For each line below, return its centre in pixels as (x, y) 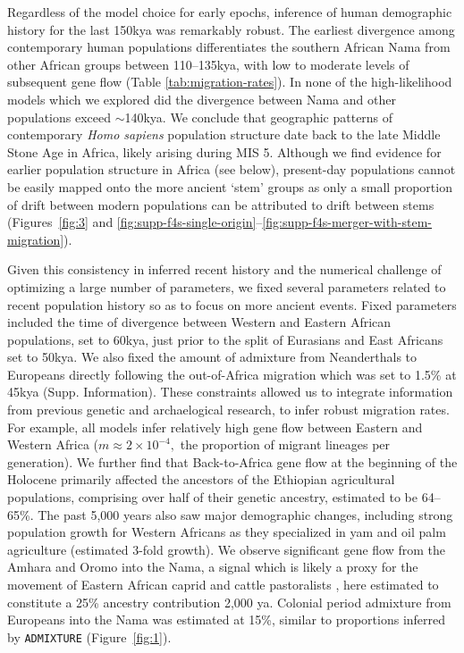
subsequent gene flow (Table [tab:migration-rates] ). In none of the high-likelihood (230, 82)
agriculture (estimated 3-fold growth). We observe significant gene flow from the (227, 549)
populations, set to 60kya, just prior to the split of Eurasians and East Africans (225, 339)
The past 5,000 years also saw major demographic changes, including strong (245, 514)
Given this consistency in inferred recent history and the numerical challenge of (224, 269)
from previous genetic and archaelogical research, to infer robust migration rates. (228, 410)
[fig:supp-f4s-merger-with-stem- (347, 222)
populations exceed (59, 117)
